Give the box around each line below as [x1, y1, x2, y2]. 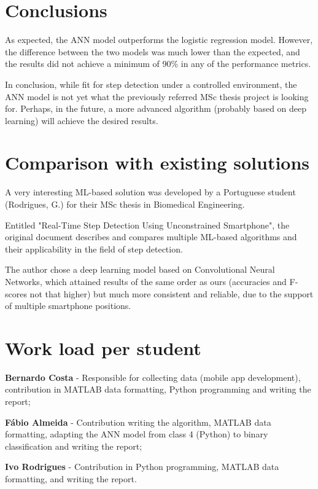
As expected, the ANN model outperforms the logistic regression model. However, [5, 33, 313, 46]
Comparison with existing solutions [5, 150, 310, 175]
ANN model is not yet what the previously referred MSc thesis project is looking [5, 90, 309, 103]
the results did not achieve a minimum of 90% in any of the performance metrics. [5, 57, 311, 70]
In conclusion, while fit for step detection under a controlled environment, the [5, 77, 297, 90]
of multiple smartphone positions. [5, 299, 131, 312]
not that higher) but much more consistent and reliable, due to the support [29, 287, 314, 300]
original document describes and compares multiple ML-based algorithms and [5, 230, 297, 243]
